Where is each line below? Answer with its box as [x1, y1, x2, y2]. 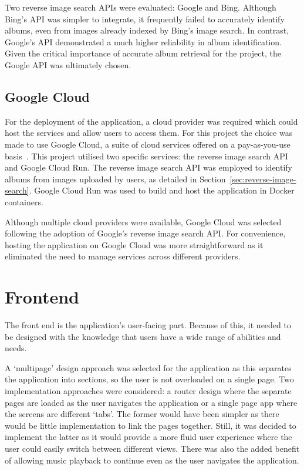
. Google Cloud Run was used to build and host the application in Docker [29, 184, 295, 196]
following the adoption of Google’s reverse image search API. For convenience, [5, 227, 286, 239]
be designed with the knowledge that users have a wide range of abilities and [5, 330, 281, 342]
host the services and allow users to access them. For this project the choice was [5, 126, 293, 139]
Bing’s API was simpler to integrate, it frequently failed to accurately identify [5, 12, 285, 25]
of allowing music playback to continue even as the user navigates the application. [5, 454, 299, 466]
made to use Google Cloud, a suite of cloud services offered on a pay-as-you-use [5, 138, 291, 150]
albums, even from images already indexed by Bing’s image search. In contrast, [5, 24, 289, 36]
